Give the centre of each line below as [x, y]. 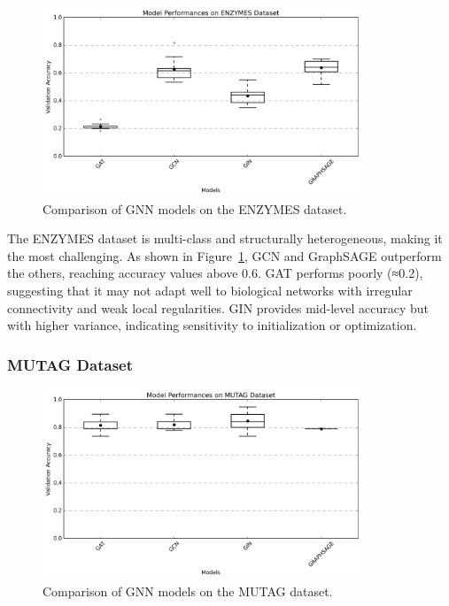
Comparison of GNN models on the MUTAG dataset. [188, 591]
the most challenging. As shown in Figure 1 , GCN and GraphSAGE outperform [224, 255]
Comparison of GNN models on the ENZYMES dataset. [195, 208]
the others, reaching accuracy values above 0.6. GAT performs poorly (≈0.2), [215, 273]
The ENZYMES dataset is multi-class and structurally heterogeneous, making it [225, 238]
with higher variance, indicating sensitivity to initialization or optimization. [212, 325]
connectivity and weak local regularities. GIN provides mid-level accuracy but [218, 307]
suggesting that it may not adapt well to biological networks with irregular [210, 290]
